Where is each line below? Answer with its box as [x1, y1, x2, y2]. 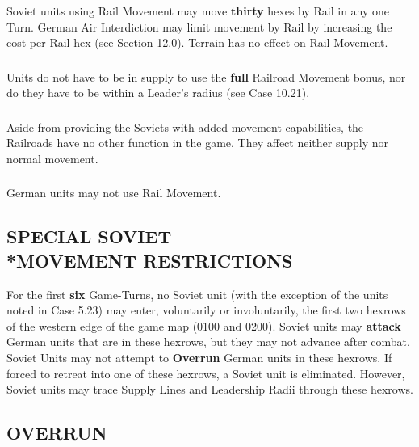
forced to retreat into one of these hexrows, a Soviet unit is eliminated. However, [6, 365, 405, 382]
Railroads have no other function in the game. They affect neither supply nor [6, 134, 389, 151]
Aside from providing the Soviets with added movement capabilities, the [6, 118, 364, 135]
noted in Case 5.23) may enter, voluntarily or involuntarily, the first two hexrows [6, 302, 406, 318]
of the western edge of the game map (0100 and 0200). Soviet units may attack [6, 317, 401, 334]
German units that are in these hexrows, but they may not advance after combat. [6, 333, 410, 350]
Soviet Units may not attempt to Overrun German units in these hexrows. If [6, 349, 392, 365]
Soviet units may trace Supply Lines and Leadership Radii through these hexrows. [6, 381, 413, 398]
